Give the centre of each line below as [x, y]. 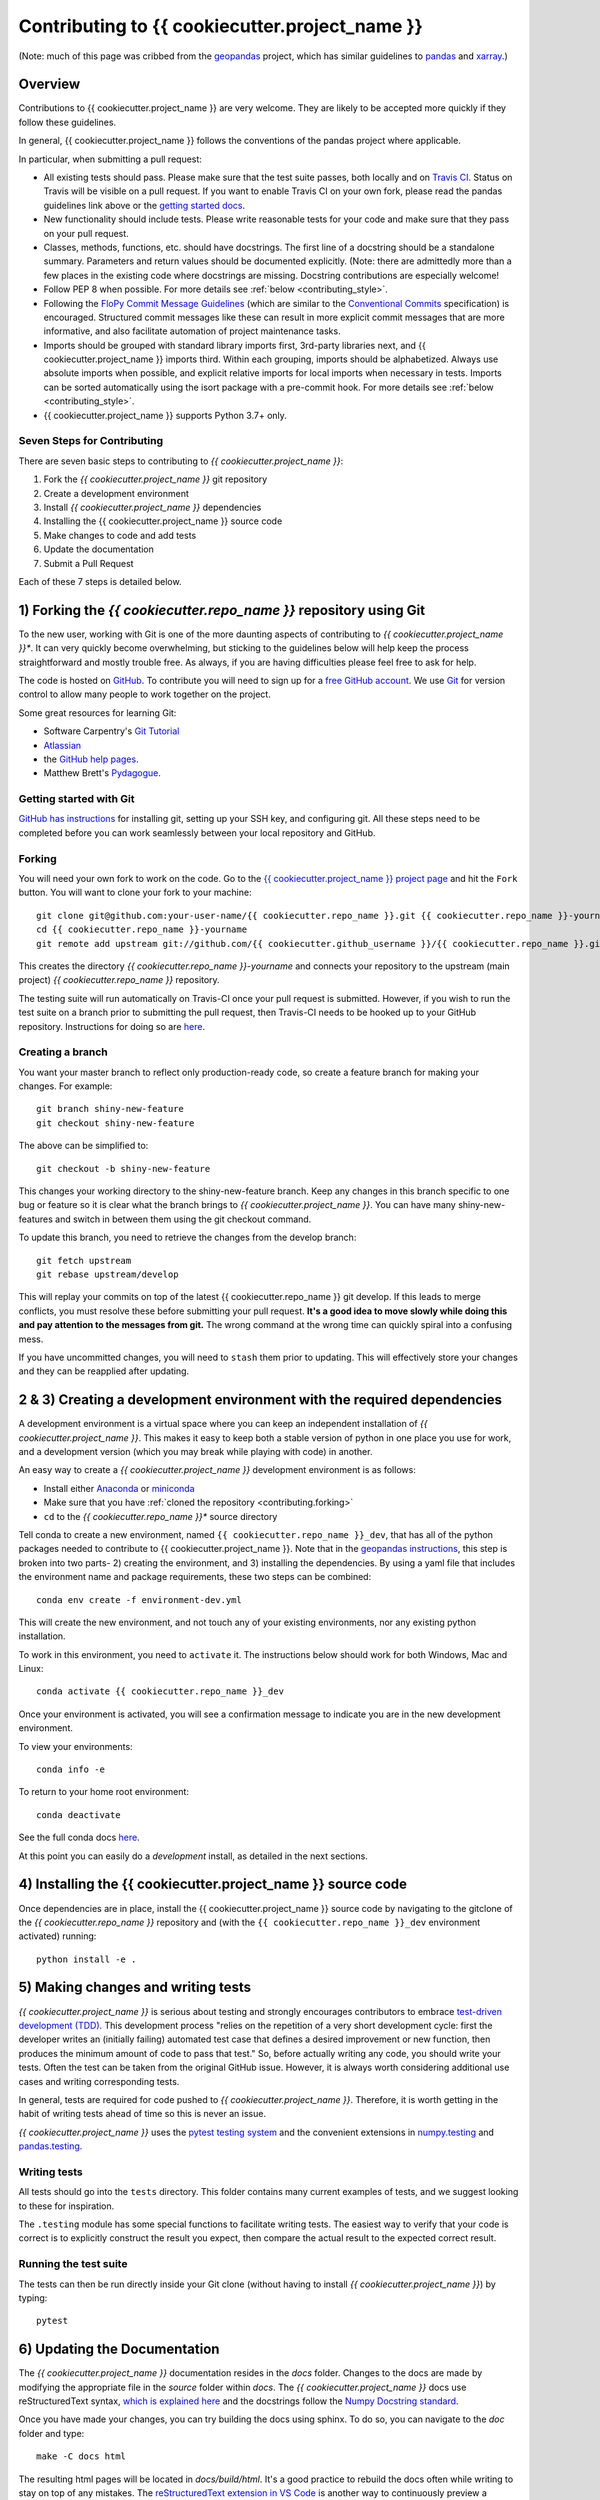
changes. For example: [65, 1086]
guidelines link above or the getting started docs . [144, 205]
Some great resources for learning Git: [97, 712]
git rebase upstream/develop [107, 1274]
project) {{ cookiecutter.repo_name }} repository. [119, 980]
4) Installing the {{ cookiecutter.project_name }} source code [213, 1884]
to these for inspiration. [66, 2206]
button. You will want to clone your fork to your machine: [135, 892]
